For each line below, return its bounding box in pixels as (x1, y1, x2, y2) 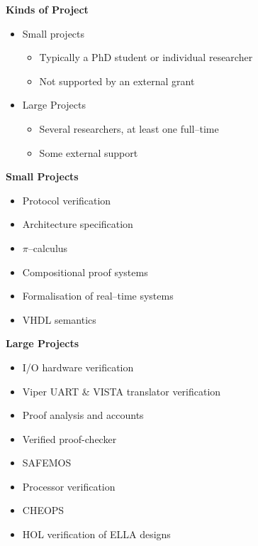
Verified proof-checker (22, 431, 117, 446)
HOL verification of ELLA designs (22, 527, 171, 542)
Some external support (39, 145, 138, 160)
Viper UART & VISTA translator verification (22, 383, 221, 398)
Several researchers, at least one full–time (39, 121, 219, 136)
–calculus (28, 240, 68, 255)
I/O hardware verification (22, 359, 134, 374)
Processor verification (22, 479, 116, 493)
